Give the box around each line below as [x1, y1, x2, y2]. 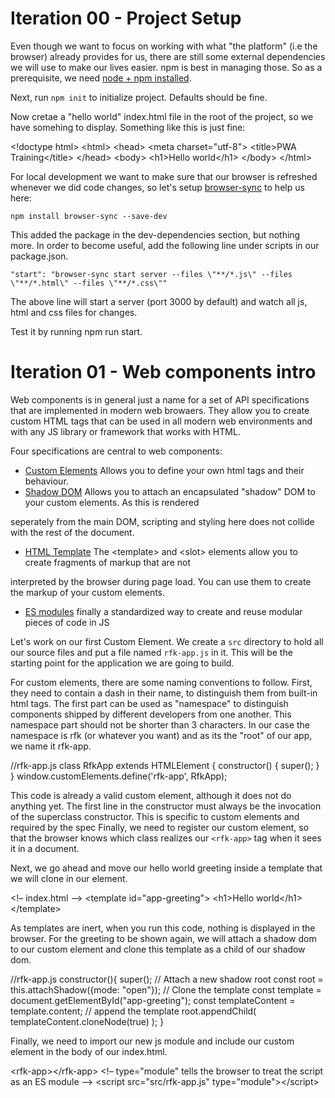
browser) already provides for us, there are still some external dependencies [10, 50, 326, 62]
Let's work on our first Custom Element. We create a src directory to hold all [10, 635, 324, 647]
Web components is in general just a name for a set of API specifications [10, 393, 310, 406]
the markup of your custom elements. [10, 586, 166, 598]
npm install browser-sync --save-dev [10, 211, 168, 221]
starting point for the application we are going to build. [10, 657, 235, 669]
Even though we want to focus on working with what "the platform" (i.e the [10, 40, 318, 52]
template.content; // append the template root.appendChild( [10, 1005, 257, 1017]
